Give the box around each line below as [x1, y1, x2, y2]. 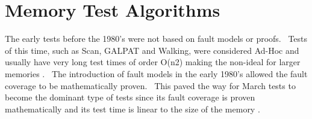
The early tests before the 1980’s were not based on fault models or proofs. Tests [5, 32, 308, 45]
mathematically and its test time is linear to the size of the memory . [5, 102, 260, 115]
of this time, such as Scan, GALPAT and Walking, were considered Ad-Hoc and [5, 44, 299, 56]
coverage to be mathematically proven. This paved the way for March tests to [5, 79, 296, 91]
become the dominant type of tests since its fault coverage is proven [5, 91, 255, 103]
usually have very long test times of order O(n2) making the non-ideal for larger [5, 56, 301, 68]
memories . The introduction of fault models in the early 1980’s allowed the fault [5, 67, 308, 80]
